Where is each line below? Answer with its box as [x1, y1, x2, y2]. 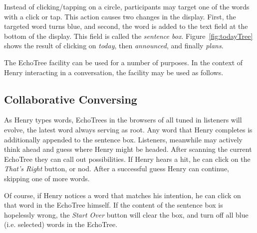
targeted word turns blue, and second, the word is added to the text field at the [4, 21, 248, 31]
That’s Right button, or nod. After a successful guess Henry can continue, [4, 163, 230, 174]
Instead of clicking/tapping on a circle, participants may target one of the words [4, 1, 250, 11]
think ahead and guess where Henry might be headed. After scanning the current [4, 144, 252, 154]
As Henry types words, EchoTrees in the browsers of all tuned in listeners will [4, 115, 242, 125]
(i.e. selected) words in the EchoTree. [4, 219, 118, 230]
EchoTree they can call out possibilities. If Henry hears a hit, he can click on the [4, 153, 251, 164]
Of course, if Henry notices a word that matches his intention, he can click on [4, 190, 241, 200]
